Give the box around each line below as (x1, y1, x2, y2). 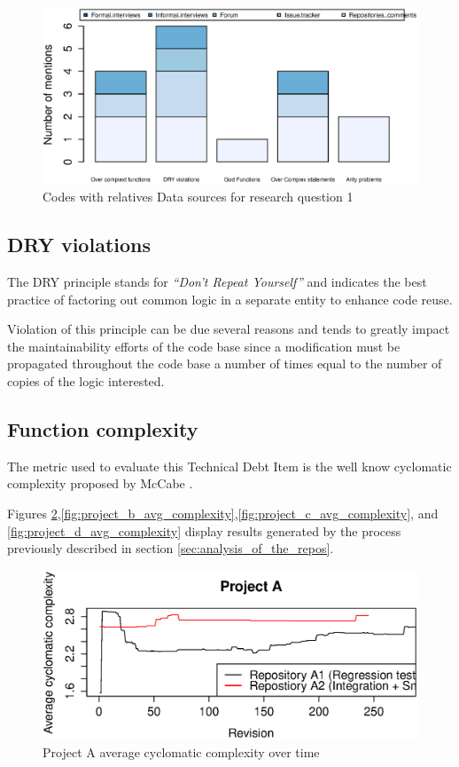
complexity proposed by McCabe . (7, 474, 193, 493)
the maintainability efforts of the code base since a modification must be (7, 336, 401, 355)
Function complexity (7, 415, 198, 442)
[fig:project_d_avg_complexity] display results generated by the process (7, 521, 401, 540)
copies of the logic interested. (7, 371, 165, 390)
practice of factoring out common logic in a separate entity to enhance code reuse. (7, 289, 453, 308)
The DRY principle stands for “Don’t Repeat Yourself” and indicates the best (7, 272, 427, 290)
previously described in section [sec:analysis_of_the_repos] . (7, 539, 334, 557)
